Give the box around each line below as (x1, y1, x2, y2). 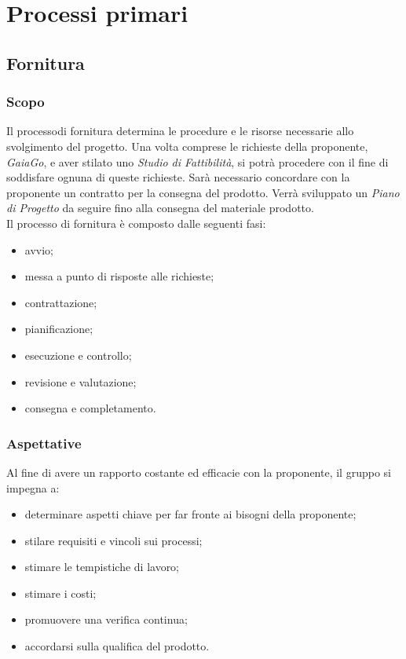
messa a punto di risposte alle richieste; (24, 268, 214, 284)
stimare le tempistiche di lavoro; (24, 558, 180, 575)
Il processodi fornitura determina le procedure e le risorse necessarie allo (6, 123, 354, 139)
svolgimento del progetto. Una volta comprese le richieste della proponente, (6, 137, 368, 154)
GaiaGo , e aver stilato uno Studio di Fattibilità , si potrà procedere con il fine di (6, 153, 389, 170)
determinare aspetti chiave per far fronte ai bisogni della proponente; (24, 506, 357, 522)
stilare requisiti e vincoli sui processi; (24, 532, 203, 548)
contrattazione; (24, 294, 97, 310)
